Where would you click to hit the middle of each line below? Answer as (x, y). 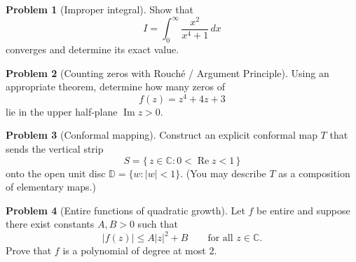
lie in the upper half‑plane (62, 111)
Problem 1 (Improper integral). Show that (100, 9)
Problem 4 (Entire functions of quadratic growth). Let (125, 210)
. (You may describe (223, 173)
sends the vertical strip (55, 148)
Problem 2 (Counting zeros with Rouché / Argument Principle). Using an (167, 73)
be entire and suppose (303, 210)
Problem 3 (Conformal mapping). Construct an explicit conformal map (162, 135)
